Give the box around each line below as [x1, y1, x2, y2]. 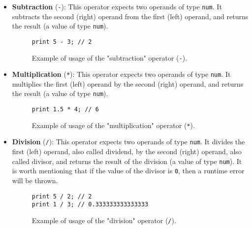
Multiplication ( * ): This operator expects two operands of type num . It [12, 69, 231, 79]
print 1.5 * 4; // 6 [31, 106, 99, 113]
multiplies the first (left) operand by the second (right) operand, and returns [12, 78, 244, 89]
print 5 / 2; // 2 [31, 193, 92, 200]
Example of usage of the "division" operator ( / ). [31, 215, 176, 225]
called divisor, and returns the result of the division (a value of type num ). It [12, 156, 242, 166]
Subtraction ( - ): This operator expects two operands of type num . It [12, 1, 222, 11]
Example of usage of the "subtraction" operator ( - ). [31, 52, 188, 63]
